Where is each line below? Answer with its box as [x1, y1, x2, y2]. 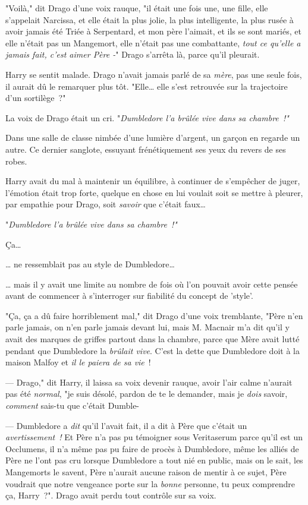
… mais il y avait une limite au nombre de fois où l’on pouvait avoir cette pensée [5, 277, 298, 290]
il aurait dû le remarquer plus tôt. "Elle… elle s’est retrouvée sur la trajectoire [5, 80, 288, 92]
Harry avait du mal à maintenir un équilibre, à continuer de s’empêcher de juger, [5, 175, 300, 187]
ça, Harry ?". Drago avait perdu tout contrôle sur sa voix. [5, 489, 216, 501]
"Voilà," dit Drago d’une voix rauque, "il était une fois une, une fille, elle [5, 2, 268, 14]
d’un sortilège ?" [5, 91, 66, 104]
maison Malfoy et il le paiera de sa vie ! [5, 356, 151, 368]
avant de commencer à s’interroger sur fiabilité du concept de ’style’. [5, 289, 253, 302]
